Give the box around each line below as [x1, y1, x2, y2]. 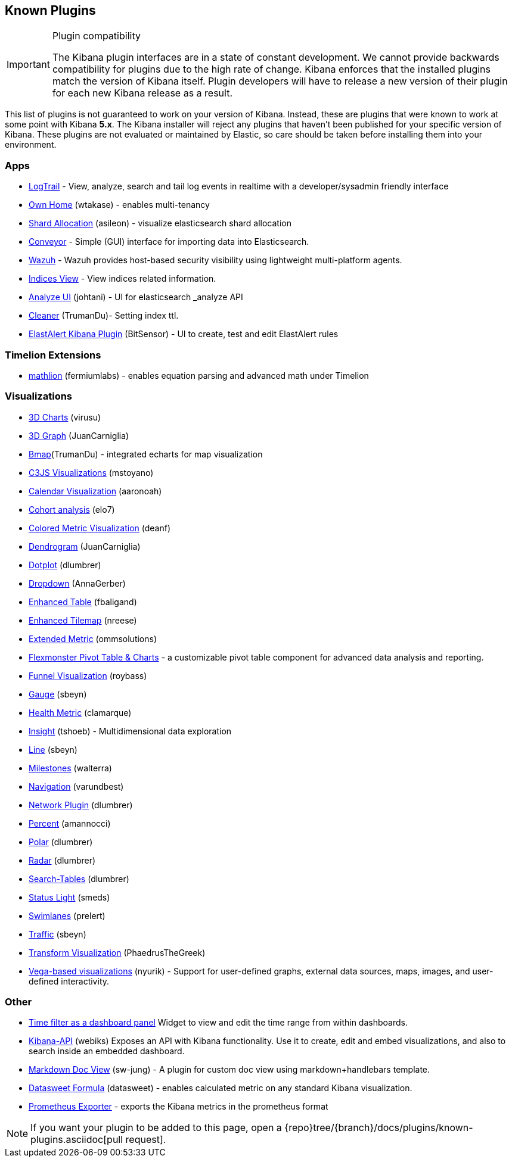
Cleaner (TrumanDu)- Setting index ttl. [29, 310, 179, 321]
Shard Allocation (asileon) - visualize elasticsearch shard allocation [29, 218, 291, 229]
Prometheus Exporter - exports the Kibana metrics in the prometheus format [29, 1101, 328, 1112]
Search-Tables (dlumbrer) [29, 873, 129, 884]
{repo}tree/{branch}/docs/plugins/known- [284, 1121, 473, 1134]
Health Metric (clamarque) [29, 707, 132, 718]
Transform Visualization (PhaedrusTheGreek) [29, 947, 206, 958]
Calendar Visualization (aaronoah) [29, 485, 162, 496]
